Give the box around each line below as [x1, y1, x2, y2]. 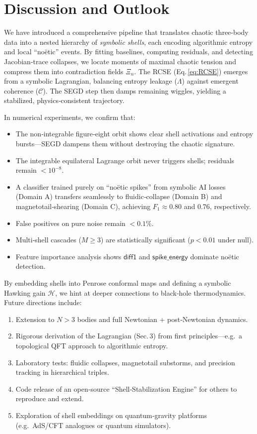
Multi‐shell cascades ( [15, 234, 81, 245]
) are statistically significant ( [101, 234, 191, 245]
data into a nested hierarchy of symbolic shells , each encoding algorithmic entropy [4, 36, 253, 47]
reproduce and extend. [15, 393, 84, 404]
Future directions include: [4, 297, 82, 308]
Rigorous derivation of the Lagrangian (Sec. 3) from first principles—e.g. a [15, 330, 243, 341]
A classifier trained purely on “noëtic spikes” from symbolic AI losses [15, 181, 226, 192]
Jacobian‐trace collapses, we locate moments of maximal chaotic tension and [4, 56, 236, 66]
